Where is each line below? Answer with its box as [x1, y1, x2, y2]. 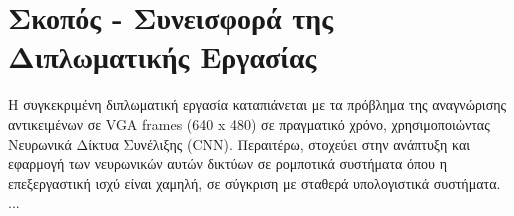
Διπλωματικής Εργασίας [8, 36, 317, 77]
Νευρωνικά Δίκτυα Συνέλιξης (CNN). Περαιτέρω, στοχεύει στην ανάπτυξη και [8, 133, 471, 154]
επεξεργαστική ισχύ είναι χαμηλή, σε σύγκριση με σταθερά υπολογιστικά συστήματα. [8, 172, 501, 193]
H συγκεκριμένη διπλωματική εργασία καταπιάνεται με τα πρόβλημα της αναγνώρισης [8, 94, 507, 115]
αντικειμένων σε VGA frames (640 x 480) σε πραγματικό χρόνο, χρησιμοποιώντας [8, 113, 490, 134]
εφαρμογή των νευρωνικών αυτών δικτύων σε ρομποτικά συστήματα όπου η [8, 153, 448, 174]
